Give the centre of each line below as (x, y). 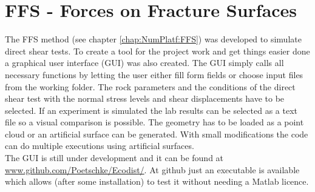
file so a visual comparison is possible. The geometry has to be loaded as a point (154, 122)
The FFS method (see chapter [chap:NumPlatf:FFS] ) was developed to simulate (153, 39)
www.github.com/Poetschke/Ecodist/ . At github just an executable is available (152, 169)
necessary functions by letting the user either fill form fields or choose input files (154, 74)
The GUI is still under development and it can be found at (114, 158)
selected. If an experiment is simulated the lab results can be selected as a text (151, 110)
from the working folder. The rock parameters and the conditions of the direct (150, 86)
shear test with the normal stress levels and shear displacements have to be (145, 98)
